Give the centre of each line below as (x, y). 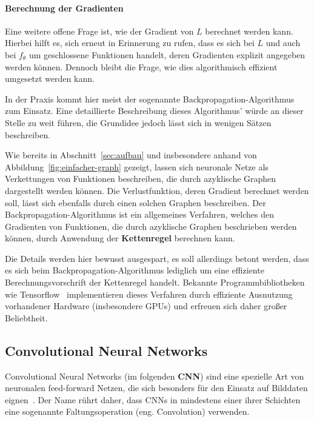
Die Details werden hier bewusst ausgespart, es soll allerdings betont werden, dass (157, 258)
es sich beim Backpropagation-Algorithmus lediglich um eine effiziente (135, 270)
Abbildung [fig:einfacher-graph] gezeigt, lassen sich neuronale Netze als (137, 166)
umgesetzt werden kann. (50, 79)
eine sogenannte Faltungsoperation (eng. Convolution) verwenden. (127, 411)
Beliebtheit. (26, 317)
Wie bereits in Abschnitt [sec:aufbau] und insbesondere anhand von (131, 155)
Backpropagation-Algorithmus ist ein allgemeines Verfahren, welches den (139, 214)
